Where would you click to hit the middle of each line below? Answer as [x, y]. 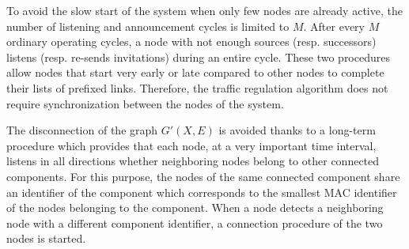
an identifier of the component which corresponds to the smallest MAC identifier [202, 192]
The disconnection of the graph [82, 130]
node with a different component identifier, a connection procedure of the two [195, 223]
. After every [334, 26]
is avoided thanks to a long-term [297, 130]
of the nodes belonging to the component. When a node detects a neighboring [195, 207]
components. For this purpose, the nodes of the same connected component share [203, 176]
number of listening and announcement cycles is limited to [148, 26]
